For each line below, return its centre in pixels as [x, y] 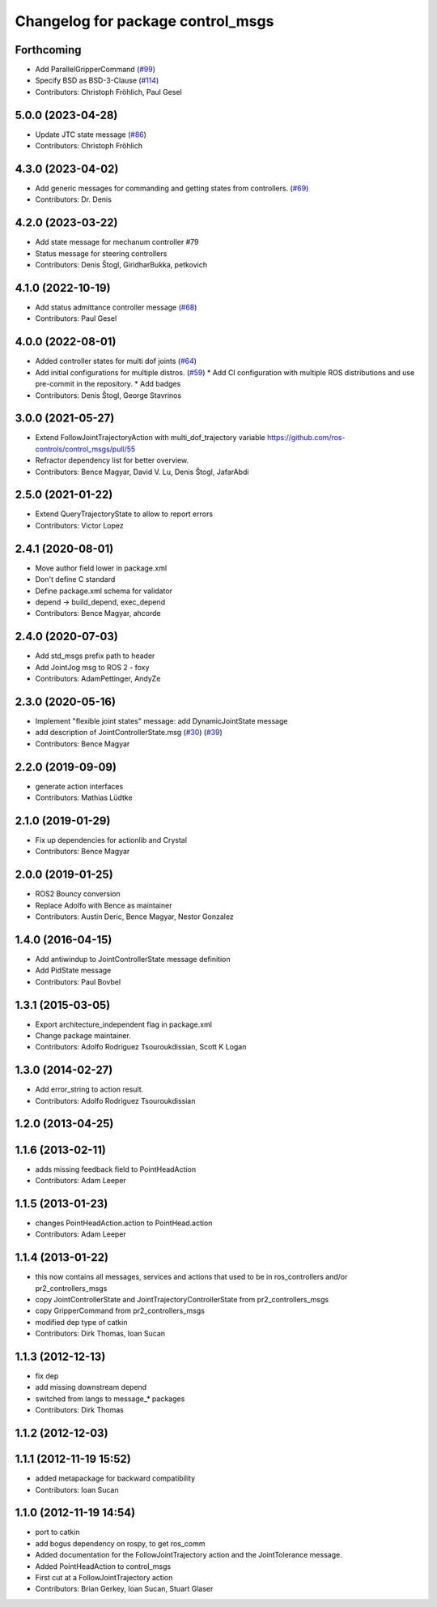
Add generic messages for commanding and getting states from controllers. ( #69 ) [172, 188]
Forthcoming [48, 50]
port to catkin [57, 1532]
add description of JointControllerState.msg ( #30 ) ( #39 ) [129, 733]
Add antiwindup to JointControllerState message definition [133, 959]
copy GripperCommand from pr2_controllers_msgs [120, 1311]
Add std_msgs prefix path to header [95, 656]
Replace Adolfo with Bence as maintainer [104, 905]
